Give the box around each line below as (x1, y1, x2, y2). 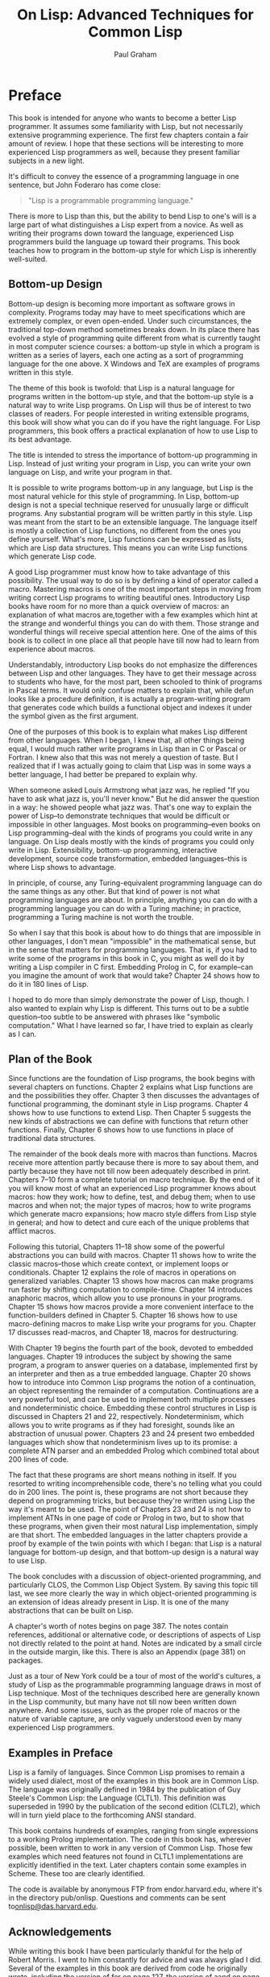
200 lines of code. (8, 1455, 69, 1464)
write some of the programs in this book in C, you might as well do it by (8, 953, 245, 963)
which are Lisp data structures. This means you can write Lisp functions (8, 543, 247, 552)
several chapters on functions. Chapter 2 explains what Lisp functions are (8, 1082, 254, 1092)
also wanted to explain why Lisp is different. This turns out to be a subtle (8, 1003, 249, 1013)
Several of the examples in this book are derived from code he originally (8, 1963, 247, 1973)
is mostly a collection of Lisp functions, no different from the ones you (8, 526, 242, 535)
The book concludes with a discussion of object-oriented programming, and (8, 1571, 262, 1581)
